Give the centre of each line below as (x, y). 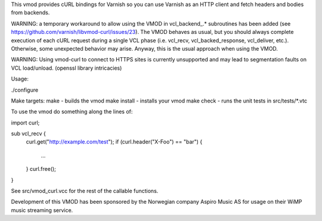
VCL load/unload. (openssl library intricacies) (66, 68)
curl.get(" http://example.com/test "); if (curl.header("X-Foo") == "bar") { (114, 142)
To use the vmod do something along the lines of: (72, 112)
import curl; (25, 123)
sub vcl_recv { (28, 133)
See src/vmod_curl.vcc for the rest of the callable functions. (85, 191)
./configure (25, 90)
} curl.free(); (41, 169)
